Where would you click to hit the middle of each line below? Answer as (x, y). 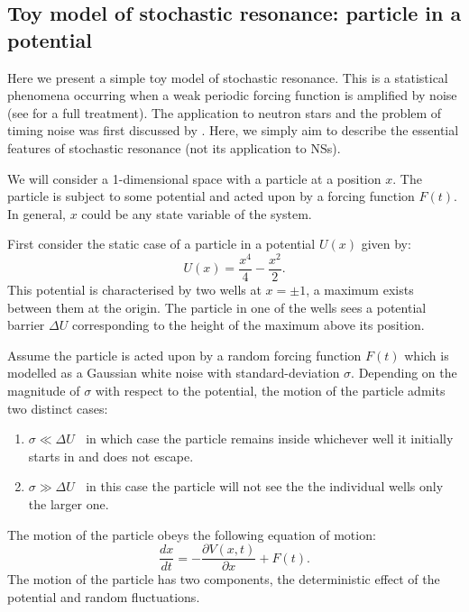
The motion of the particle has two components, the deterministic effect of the (224, 579)
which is (427, 355)
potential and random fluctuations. (104, 596)
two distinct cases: (58, 408)
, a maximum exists (360, 290)
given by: (386, 244)
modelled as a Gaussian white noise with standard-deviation (174, 373)
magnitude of (44, 391)
